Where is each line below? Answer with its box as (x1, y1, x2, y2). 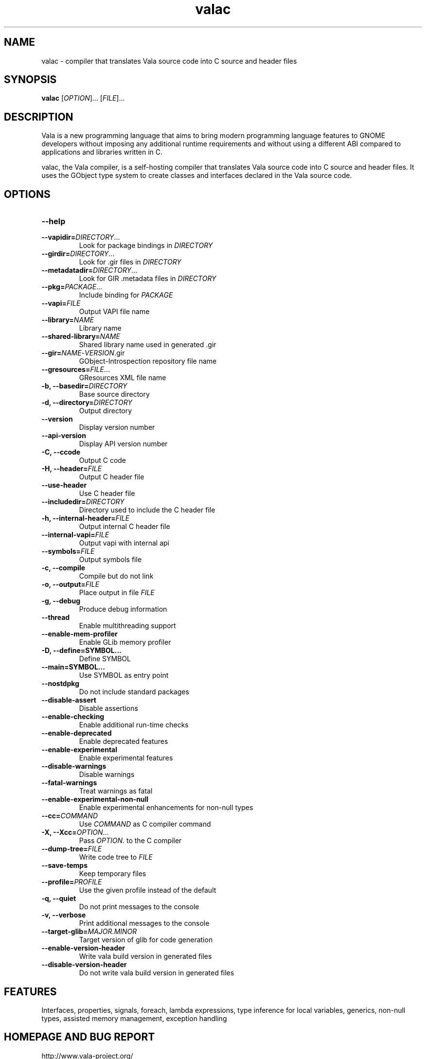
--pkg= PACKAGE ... (41, 282, 103, 291)
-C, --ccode (41, 448, 81, 457)
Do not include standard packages (79, 688, 189, 696)
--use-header (41, 481, 87, 490)
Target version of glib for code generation (79, 935, 213, 944)
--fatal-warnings (41, 778, 97, 787)
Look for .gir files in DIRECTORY (79, 258, 181, 266)
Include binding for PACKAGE (79, 291, 173, 300)
